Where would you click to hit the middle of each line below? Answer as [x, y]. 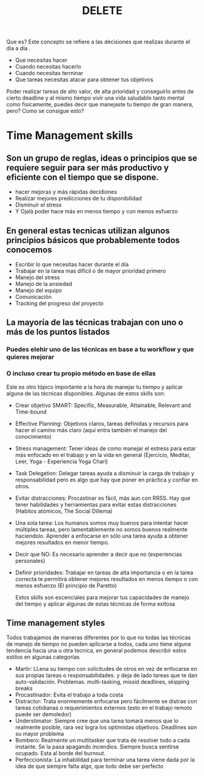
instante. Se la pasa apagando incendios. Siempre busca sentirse [97, 747]
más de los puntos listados [58, 332]
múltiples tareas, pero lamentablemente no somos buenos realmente [101, 529]
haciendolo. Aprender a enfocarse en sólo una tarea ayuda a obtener [102, 536]
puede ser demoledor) [43, 714]
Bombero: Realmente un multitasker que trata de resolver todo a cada [102, 741]
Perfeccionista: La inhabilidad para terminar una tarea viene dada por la [105, 760]
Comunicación [33, 297]
